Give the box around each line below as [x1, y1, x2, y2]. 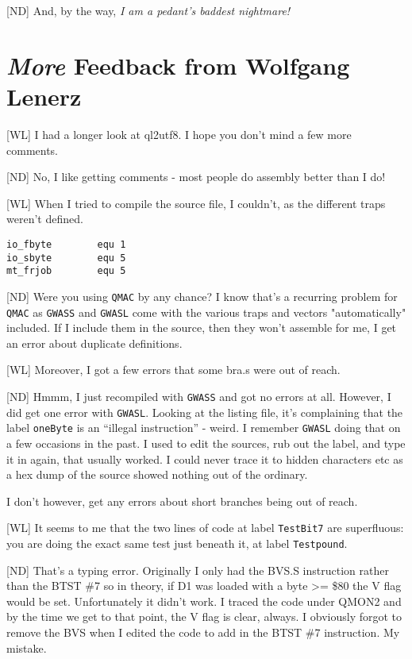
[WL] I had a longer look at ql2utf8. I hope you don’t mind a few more [6, 125, 352, 142]
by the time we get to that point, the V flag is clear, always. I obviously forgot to [6, 608, 402, 625]
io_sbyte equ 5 [6, 252, 126, 264]
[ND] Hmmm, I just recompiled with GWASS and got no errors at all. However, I [6, 387, 391, 404]
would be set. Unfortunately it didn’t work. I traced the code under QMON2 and [6, 592, 402, 609]
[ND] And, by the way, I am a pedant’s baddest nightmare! [6, 2, 291, 18]
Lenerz [6, 79, 82, 112]
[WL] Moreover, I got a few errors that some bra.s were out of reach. [6, 361, 341, 378]
